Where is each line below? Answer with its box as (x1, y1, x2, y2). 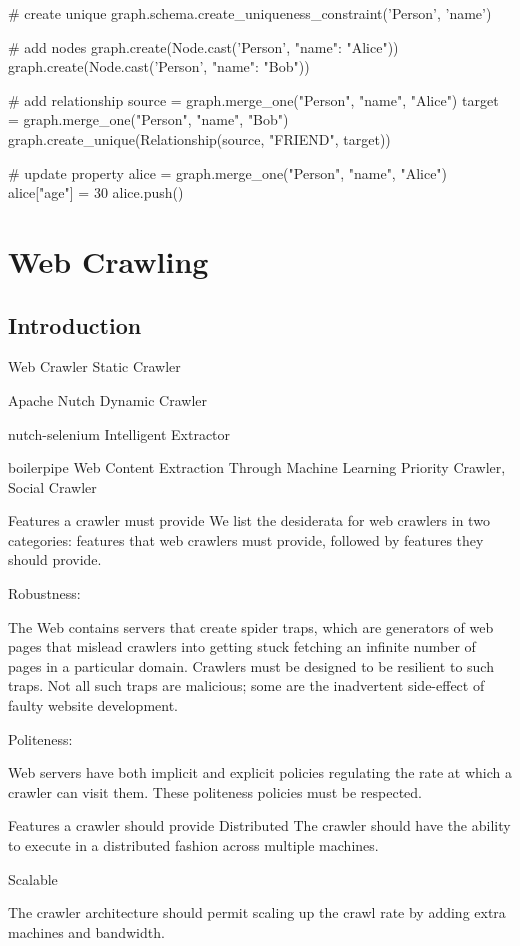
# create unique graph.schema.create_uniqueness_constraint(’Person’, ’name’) (8, 3, 492, 23)
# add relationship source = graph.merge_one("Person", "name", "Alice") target (8, 89, 499, 110)
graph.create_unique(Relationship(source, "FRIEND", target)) (8, 128, 391, 149)
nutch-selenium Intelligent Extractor (8, 423, 231, 444)
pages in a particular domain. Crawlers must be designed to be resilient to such (8, 655, 494, 676)
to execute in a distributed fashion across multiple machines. (8, 835, 379, 856)
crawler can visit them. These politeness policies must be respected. (8, 781, 422, 802)
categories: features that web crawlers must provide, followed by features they (8, 529, 484, 550)
